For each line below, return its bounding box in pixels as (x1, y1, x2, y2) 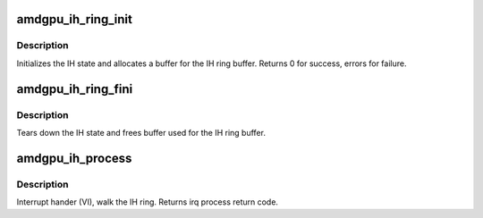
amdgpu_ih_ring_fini (16, 81, 133, 96)
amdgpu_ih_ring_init (16, 12, 133, 27)
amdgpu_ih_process (16, 150, 132, 165)
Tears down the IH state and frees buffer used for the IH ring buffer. (16, 127, 266, 138)
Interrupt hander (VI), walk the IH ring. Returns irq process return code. (16, 197, 279, 207)
